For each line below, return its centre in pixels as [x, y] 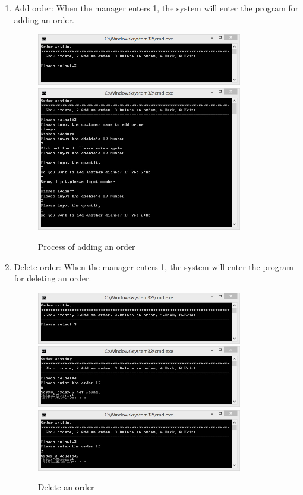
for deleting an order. [53, 278]
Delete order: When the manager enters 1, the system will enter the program [154, 266]
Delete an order [66, 487]
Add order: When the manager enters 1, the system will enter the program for [156, 8]
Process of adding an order [86, 246]
